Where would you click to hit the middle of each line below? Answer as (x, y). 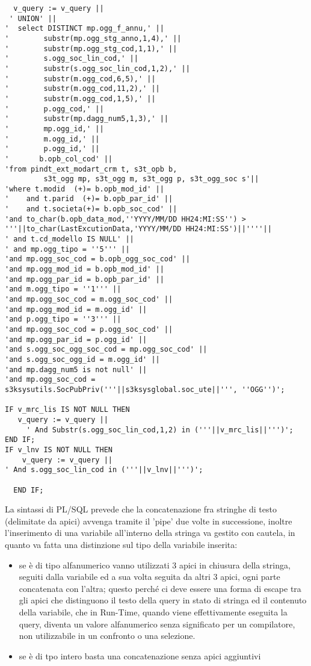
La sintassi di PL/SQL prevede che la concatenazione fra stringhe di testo (141, 509)
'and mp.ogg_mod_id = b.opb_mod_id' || (85, 269)
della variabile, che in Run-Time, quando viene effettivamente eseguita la (153, 612)
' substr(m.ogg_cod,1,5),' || (80, 98)
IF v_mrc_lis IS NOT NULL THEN (67, 410)
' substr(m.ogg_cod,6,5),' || (80, 79)
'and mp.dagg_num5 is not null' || (76, 369)
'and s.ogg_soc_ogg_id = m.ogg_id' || (82, 359)
